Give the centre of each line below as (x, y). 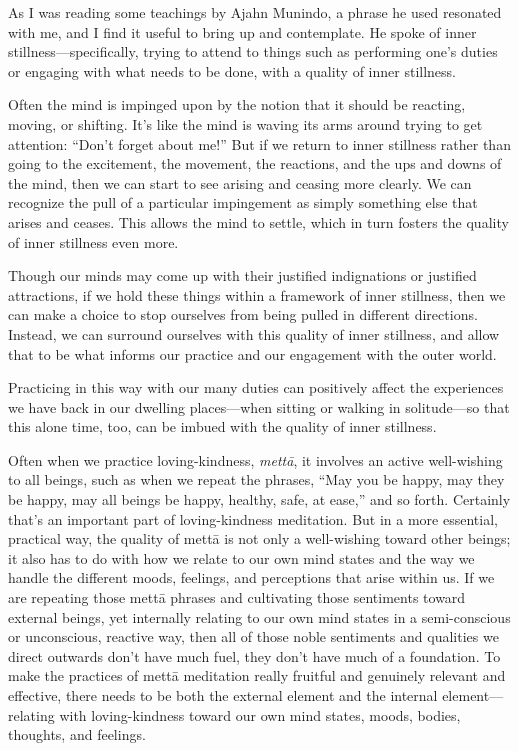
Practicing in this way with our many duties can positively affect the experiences (256, 387)
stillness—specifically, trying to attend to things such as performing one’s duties (253, 51)
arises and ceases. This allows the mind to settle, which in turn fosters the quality (258, 221)
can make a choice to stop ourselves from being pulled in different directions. (243, 314)
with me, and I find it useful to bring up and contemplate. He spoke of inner (242, 31)
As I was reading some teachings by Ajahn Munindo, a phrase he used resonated (255, 12)
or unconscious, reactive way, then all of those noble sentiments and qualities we (253, 636)
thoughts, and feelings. (77, 734)
